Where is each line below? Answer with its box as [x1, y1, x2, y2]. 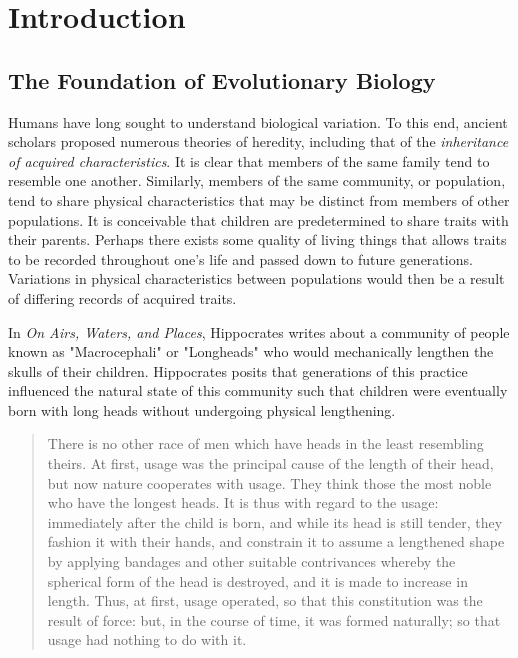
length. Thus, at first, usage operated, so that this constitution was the [47, 590, 483, 611]
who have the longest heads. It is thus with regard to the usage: [47, 492, 439, 513]
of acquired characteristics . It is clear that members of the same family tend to [8, 150, 490, 171]
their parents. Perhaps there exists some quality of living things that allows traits [8, 229, 507, 250]
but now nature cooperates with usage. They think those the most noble [47, 472, 492, 493]
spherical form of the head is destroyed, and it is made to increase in [47, 570, 468, 591]
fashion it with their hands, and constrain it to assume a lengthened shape [47, 531, 505, 552]
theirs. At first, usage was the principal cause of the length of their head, [47, 453, 494, 474]
